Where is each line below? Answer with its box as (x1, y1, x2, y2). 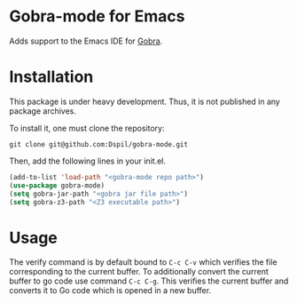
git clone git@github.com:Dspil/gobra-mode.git (9, 140, 189, 148)
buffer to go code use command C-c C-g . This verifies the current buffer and (9, 275, 289, 286)
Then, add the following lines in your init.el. (9, 155, 167, 166)
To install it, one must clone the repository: (9, 123, 165, 133)
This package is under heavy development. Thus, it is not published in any (9, 96, 281, 107)
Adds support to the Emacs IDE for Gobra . (9, 36, 163, 46)
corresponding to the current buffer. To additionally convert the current (9, 267, 269, 277)
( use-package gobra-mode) (9, 180, 105, 190)
